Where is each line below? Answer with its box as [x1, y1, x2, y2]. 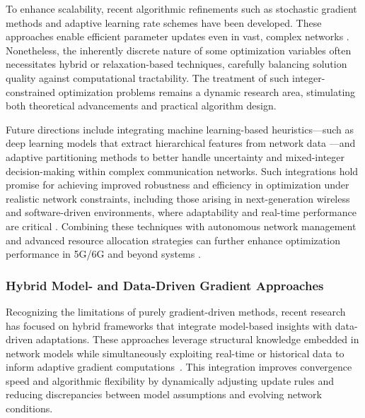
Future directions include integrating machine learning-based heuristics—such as [6, 121, 354, 136]
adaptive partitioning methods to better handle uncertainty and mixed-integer [6, 149, 345, 164]
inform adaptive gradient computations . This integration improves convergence [6, 359, 352, 374]
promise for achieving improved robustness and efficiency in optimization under [6, 177, 349, 192]
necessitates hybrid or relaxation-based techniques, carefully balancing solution [6, 56, 347, 71]
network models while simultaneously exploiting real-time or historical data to [6, 345, 344, 360]
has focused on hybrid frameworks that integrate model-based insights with [6, 318, 332, 333]
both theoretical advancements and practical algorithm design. [6, 98, 277, 113]
